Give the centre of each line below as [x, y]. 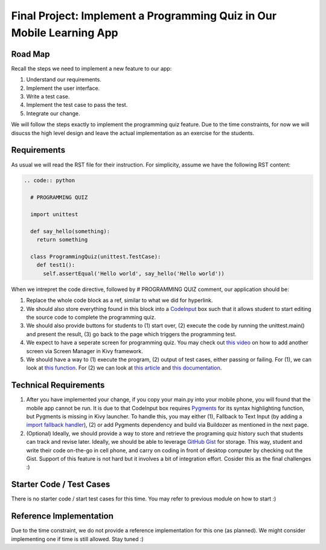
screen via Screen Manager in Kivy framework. [85, 351]
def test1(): [56, 265]
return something [62, 240]
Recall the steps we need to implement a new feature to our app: [91, 68]
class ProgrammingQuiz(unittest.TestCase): [96, 257]
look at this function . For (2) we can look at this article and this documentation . [124, 368]
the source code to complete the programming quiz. [91, 317]
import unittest [54, 215]
